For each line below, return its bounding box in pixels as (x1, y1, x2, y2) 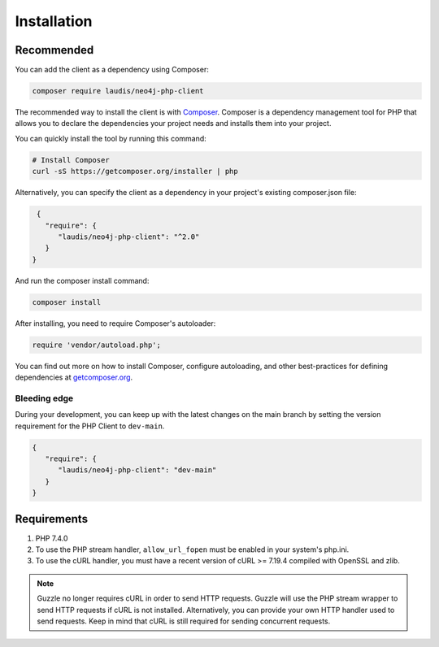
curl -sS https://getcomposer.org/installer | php (32, 167, 239, 176)
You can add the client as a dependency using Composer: (15, 65, 209, 75)
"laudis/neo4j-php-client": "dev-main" (58, 466, 217, 475)
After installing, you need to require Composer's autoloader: (15, 318, 216, 328)
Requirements (15, 512, 89, 526)
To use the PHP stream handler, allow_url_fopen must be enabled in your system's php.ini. (35, 545, 350, 554)
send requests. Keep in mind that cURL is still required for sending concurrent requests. (37, 616, 331, 626)
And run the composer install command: (15, 276, 150, 285)
